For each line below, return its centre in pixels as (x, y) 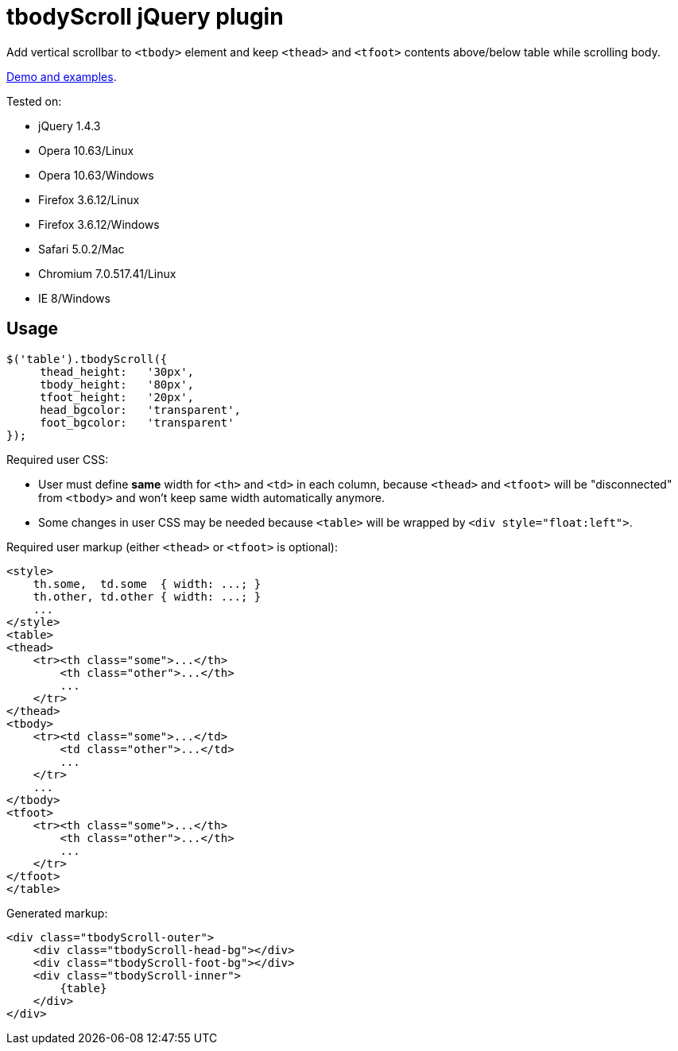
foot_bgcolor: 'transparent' (137, 422)
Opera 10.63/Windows (96, 175)
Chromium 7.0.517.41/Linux (107, 273)
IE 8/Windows (74, 298)
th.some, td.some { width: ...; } (147, 583)
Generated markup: (57, 913)
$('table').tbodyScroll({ (87, 359)
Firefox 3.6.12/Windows (99, 224)
